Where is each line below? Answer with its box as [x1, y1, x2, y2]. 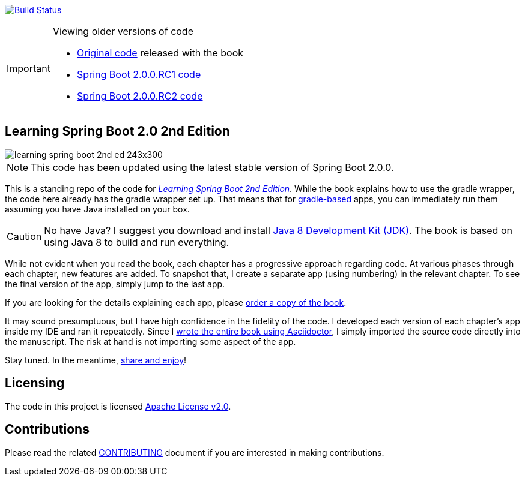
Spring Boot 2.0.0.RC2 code [76, 90, 203, 102]
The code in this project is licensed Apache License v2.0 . [5, 401, 231, 411]
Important [7, 62, 50, 74]
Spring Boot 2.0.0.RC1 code [76, 68, 201, 80]
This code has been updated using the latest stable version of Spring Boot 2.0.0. [31, 161, 394, 173]
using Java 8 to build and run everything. [44, 236, 229, 248]
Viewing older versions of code [52, 25, 193, 37]
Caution [7, 230, 42, 242]
